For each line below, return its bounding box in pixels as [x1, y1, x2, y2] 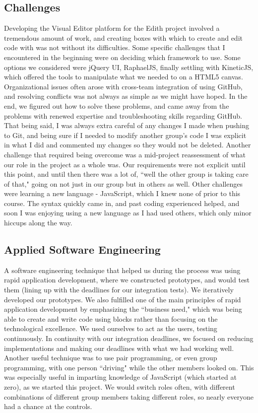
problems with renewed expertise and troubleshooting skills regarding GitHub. [4, 110, 242, 121]
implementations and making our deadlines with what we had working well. [4, 343, 234, 353]
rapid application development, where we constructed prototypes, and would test [4, 275, 250, 285]
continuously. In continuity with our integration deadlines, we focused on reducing [4, 333, 254, 344]
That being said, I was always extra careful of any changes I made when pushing [4, 120, 249, 131]
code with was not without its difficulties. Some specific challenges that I [4, 42, 225, 53]
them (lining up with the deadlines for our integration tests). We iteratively [4, 284, 234, 295]
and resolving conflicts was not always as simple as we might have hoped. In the [4, 91, 248, 101]
